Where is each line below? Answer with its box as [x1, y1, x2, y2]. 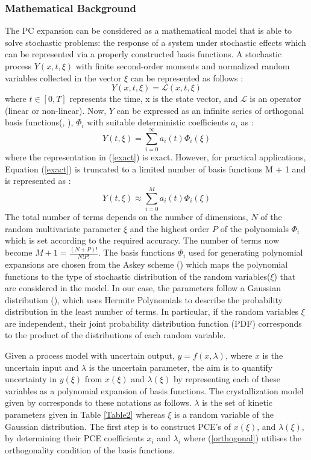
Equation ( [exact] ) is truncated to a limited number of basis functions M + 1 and [5, 162, 306, 175]
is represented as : [5, 174, 71, 187]
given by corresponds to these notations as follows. [5, 396, 192, 409]
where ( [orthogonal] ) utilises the [183, 432, 302, 444]
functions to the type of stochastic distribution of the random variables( [5, 269, 271, 282]
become [5, 246, 33, 259]
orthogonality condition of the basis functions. [5, 443, 175, 456]
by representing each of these [173, 373, 281, 385]
